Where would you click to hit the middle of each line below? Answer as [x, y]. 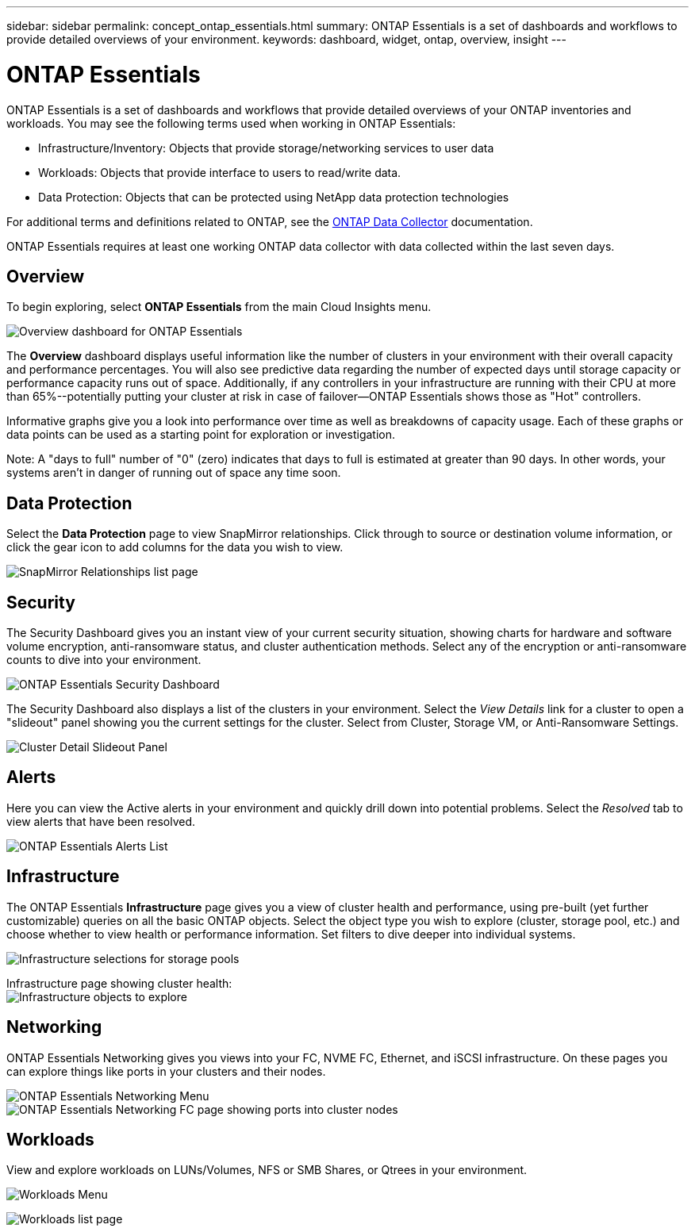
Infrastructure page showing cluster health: [119, 983]
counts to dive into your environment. [104, 660]
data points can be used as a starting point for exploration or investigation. [201, 435]
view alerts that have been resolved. [101, 821]
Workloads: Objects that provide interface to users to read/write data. [220, 172]
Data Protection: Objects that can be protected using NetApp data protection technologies [274, 197]
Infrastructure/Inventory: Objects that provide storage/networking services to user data [266, 148]
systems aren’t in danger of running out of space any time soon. [174, 473]
